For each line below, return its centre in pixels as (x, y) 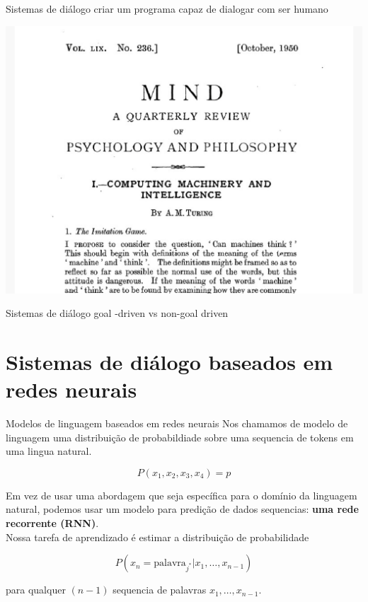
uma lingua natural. (49, 451)
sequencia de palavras (160, 590)
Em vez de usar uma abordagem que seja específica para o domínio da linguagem (182, 495)
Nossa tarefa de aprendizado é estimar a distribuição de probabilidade (157, 537)
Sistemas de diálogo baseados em (169, 361)
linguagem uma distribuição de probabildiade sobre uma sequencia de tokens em (180, 437)
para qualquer (36, 590)
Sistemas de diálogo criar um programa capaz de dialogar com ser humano (167, 8)
